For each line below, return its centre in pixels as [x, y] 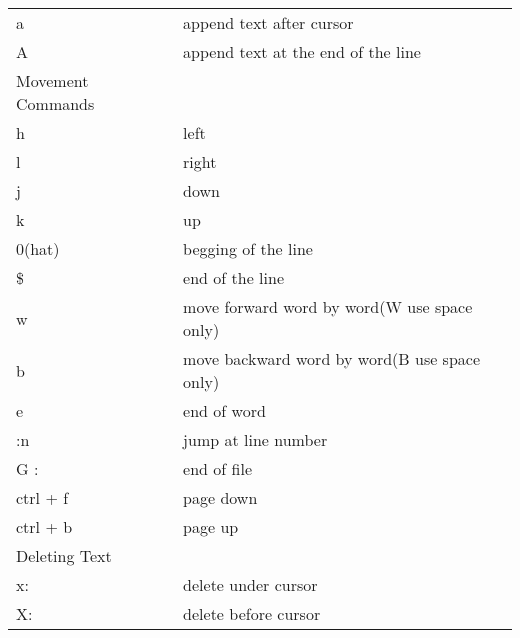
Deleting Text [64, 555]
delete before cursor [252, 613]
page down [220, 497]
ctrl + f [42, 497]
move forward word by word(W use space [328, 306]
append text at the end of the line [302, 51]
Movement [52, 80]
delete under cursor [250, 584]
